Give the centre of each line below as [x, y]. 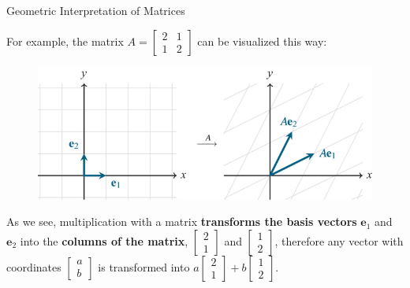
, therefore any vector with [339, 240]
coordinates [34, 266]
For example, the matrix [65, 41]
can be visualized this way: [262, 41]
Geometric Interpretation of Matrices [96, 10]
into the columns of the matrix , [104, 240]
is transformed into [144, 266]
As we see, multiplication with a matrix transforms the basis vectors [182, 222]
